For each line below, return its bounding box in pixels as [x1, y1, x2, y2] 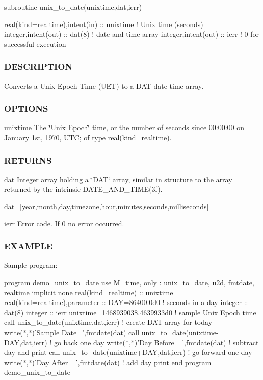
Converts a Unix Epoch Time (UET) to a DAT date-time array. [4, 80, 204, 91]
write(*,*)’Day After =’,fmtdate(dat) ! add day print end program [4, 357, 212, 367]
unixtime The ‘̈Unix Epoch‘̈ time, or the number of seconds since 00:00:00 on [4, 122, 245, 133]
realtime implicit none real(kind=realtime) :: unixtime [4, 287, 173, 297]
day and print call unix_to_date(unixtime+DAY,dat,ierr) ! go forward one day [4, 347, 252, 358]
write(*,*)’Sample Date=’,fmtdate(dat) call [4, 326, 140, 337]
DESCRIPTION [4, 60, 73, 73]
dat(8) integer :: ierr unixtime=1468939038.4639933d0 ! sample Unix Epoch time [4, 307, 256, 317]
